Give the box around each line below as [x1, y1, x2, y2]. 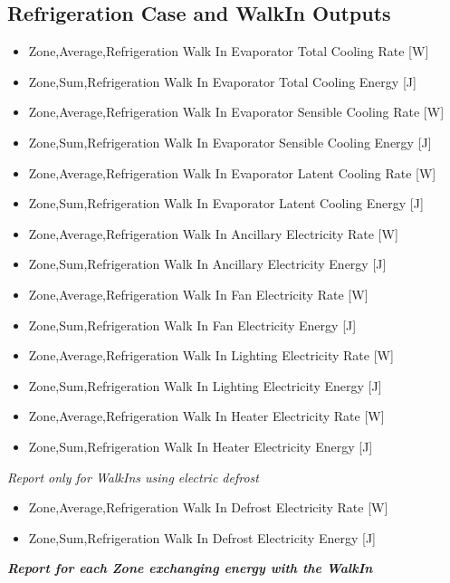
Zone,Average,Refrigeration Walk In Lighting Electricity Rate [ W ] [28, 346, 394, 365]
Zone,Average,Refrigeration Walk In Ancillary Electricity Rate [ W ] [28, 224, 398, 243]
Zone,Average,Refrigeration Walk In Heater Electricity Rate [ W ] [28, 406, 385, 425]
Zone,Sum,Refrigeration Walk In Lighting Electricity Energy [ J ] [28, 376, 382, 395]
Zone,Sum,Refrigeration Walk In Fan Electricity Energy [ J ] [28, 315, 357, 334]
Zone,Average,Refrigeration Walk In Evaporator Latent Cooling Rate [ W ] [28, 163, 436, 182]
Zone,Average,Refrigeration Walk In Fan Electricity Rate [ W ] [28, 284, 369, 303]
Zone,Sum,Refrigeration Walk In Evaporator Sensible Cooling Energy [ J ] [28, 132, 432, 151]
